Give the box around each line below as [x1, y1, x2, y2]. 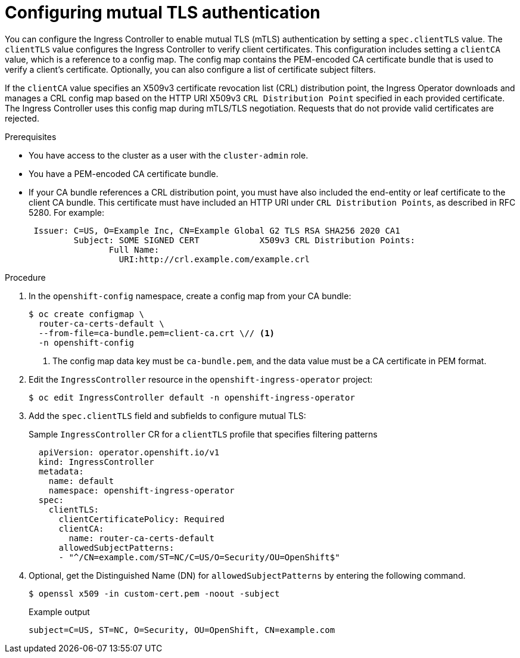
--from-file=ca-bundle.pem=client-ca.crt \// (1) [38, 328, 275, 338]
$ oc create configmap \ [29, 309, 144, 319]
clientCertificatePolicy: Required [58, 514, 225, 524]
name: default [48, 476, 114, 486]
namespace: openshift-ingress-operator [48, 485, 235, 495]
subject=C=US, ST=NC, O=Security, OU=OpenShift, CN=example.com [29, 625, 335, 635]
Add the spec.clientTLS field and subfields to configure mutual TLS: [29, 410, 306, 421]
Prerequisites [5, 131, 57, 142]
